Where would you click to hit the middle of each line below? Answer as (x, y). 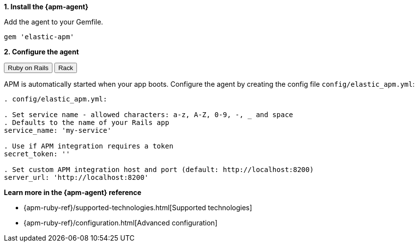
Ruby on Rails (28, 68)
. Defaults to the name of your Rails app (87, 123)
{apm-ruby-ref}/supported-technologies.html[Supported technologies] (138, 208)
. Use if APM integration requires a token (89, 146)
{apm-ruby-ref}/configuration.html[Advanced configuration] (121, 223)
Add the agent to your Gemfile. (54, 22)
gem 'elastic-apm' (39, 37)
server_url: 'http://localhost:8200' (76, 177)
